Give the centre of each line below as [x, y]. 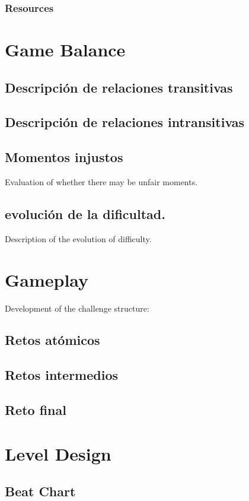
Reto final [36, 410]
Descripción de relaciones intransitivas [125, 122]
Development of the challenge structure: [77, 308]
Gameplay [47, 279]
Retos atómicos [52, 340]
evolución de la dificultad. [85, 213]
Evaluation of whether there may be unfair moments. [101, 181]
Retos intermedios [61, 375]
